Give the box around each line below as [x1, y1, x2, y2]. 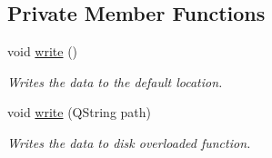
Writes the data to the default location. [7, 72, 223, 91]
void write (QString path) [7, 103, 152, 122]
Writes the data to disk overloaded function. [7, 133, 251, 152]
